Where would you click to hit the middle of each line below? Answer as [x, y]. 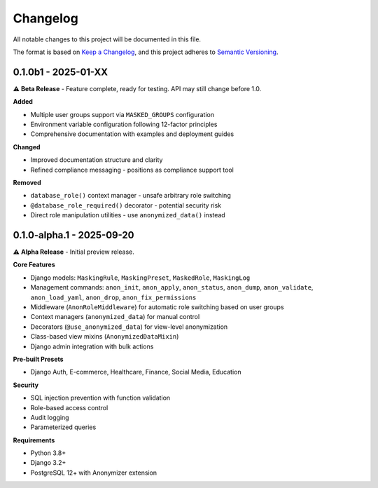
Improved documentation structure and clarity [97, 160]
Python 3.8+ [48, 453]
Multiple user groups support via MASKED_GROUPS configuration [122, 114]
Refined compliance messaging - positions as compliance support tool [132, 170]
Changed [27, 147]
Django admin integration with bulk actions [92, 346]
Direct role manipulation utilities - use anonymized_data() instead [128, 215]
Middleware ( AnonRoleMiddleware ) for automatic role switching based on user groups [157, 307]
